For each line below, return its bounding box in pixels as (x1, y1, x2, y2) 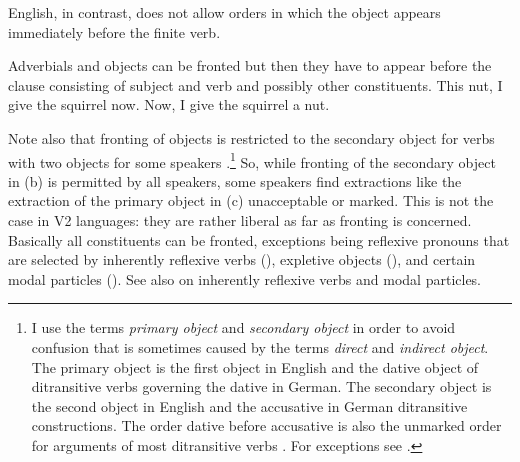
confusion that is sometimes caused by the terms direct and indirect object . (31, 336, 489, 357)
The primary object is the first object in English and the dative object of (31, 356, 479, 377)
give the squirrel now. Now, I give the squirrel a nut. (8, 94, 330, 115)
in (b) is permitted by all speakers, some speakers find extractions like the (8, 170, 462, 191)
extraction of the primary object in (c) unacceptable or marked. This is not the (8, 190, 494, 211)
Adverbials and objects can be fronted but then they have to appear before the (8, 55, 492, 76)
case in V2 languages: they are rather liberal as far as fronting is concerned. (8, 210, 472, 230)
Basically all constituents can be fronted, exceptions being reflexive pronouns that (8, 229, 510, 250)
